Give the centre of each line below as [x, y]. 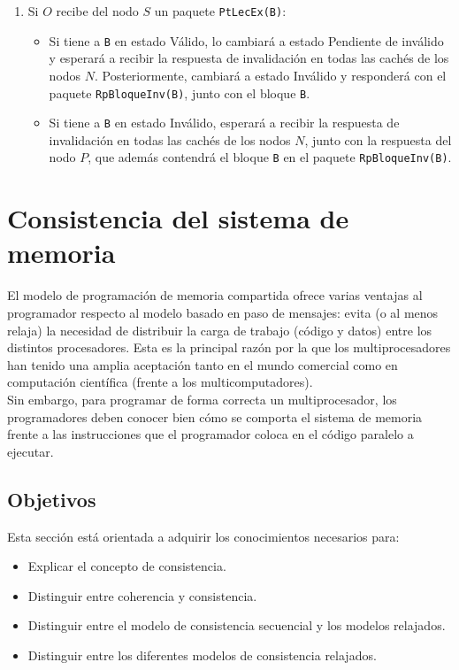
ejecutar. [31, 451]
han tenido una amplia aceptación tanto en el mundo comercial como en [203, 364]
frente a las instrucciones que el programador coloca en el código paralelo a [210, 434]
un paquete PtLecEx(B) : [220, 11]
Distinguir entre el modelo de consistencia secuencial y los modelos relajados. [237, 625]
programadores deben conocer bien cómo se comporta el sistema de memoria [215, 416]
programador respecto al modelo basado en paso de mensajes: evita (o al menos [223, 312]
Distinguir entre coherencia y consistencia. [142, 595]
